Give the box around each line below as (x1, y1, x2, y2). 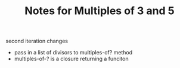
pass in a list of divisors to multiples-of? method (14, 49, 133, 56)
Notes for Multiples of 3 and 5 (24, 4, 175, 18)
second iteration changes (5, 37, 68, 45)
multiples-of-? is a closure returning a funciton (14, 55, 129, 63)
